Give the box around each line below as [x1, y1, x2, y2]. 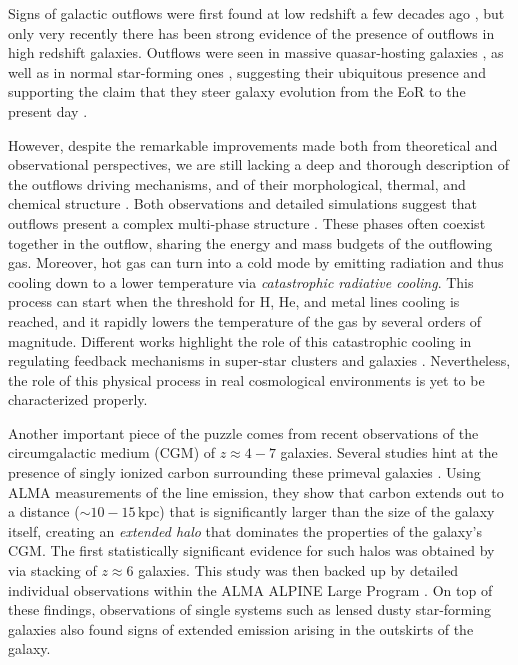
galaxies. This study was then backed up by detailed [138, 560, 459, 581]
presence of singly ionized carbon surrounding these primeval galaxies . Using [8, 462, 481, 483]
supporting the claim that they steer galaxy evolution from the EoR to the [8, 81, 466, 102]
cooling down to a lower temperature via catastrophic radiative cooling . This [8, 271, 474, 292]
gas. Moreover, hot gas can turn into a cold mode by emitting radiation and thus [8, 252, 504, 273]
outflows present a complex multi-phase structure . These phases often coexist [8, 212, 486, 233]
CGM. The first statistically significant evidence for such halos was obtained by [8, 540, 495, 561]
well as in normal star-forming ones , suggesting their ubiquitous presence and [8, 61, 486, 82]
